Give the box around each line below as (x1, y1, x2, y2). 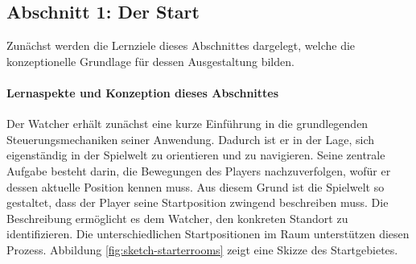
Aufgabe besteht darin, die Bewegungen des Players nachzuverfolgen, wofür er (6, 162, 391, 179)
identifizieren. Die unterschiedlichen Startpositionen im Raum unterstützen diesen (6, 225, 410, 242)
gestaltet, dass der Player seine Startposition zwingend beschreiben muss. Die (6, 194, 389, 211)
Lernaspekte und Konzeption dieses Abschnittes (6, 84, 279, 101)
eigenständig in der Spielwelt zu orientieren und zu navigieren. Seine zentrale (6, 146, 385, 163)
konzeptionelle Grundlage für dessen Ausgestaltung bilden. (6, 52, 294, 69)
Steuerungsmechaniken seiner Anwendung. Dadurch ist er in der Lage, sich (6, 130, 375, 147)
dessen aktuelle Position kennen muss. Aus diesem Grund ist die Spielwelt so (6, 178, 385, 195)
